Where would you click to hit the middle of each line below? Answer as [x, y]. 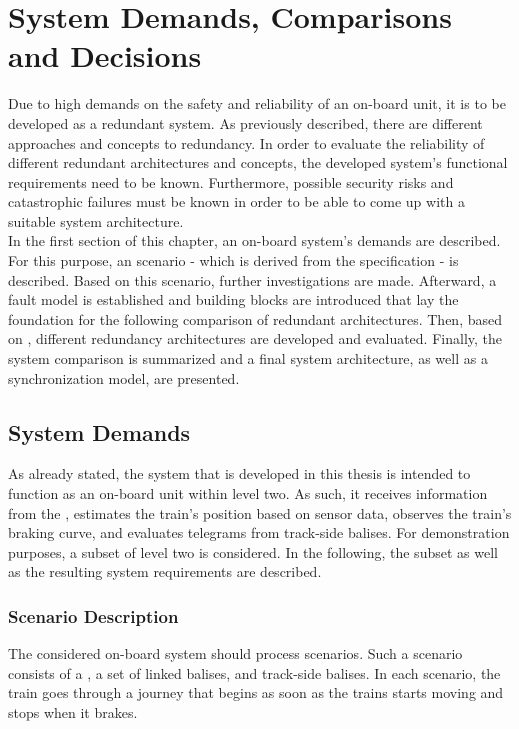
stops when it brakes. [73, 711]
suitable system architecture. [96, 220]
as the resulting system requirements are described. [165, 571]
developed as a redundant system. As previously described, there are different [245, 122]
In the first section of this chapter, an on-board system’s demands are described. [254, 240]
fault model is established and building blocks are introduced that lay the [233, 299]
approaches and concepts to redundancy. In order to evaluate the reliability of [246, 142]
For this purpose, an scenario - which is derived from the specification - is [233, 260]
